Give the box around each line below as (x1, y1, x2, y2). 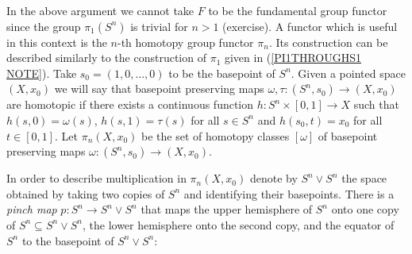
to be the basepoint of (168, 64, 275, 81)
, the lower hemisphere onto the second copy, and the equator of (82, 216, 395, 233)
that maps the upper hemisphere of (141, 201, 313, 217)
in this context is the (6, 33, 107, 50)
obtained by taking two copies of (6, 185, 165, 202)
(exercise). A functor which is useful (222, 17, 398, 34)
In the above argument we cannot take (6, 2, 194, 18)
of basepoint (318, 127, 378, 144)
